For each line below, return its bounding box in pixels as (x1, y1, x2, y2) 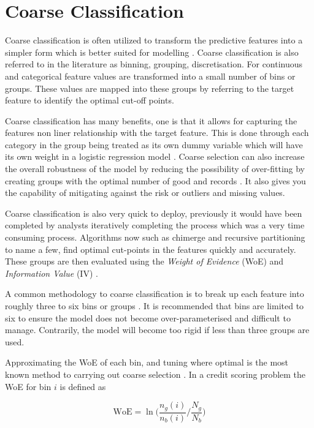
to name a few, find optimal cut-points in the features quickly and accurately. (5, 242, 296, 255)
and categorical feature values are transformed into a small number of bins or (5, 69, 296, 82)
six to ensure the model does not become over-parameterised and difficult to (5, 311, 291, 324)
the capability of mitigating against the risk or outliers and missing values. (5, 186, 285, 199)
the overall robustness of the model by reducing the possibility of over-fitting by (5, 162, 305, 175)
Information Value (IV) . (5, 266, 98, 279)
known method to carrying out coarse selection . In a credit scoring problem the (5, 367, 306, 380)
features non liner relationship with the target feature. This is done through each (5, 126, 309, 139)
